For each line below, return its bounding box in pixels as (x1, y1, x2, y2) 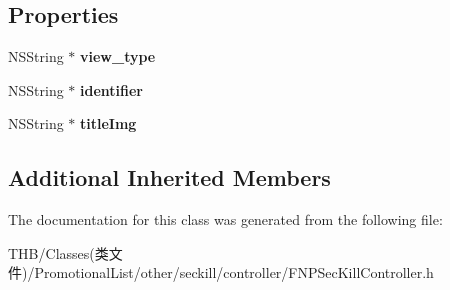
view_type (80, 46, 156, 67)
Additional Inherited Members (8, 162, 331, 193)
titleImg (80, 113, 137, 134)
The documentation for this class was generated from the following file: (8, 209, 443, 230)
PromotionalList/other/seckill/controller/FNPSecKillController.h (34, 262, 434, 283)
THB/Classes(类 (8, 242, 109, 263)
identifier (80, 79, 143, 100)
